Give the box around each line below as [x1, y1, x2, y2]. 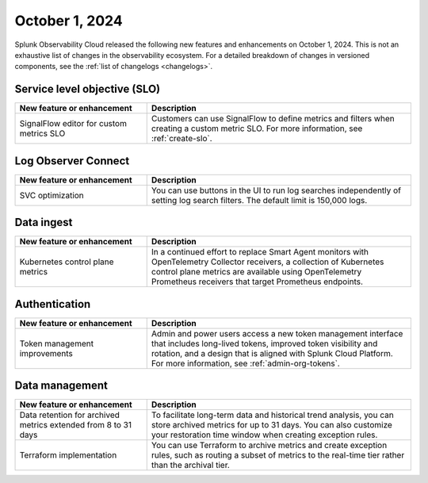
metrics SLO [19, 128, 66, 139]
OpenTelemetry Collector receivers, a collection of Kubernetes [151, 256, 384, 267]
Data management [14, 379, 109, 393]
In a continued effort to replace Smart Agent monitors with [151, 247, 369, 258]
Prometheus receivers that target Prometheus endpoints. [151, 276, 364, 287]
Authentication [14, 297, 91, 311]
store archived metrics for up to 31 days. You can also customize [151, 420, 392, 431]
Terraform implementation [19, 450, 117, 461]
